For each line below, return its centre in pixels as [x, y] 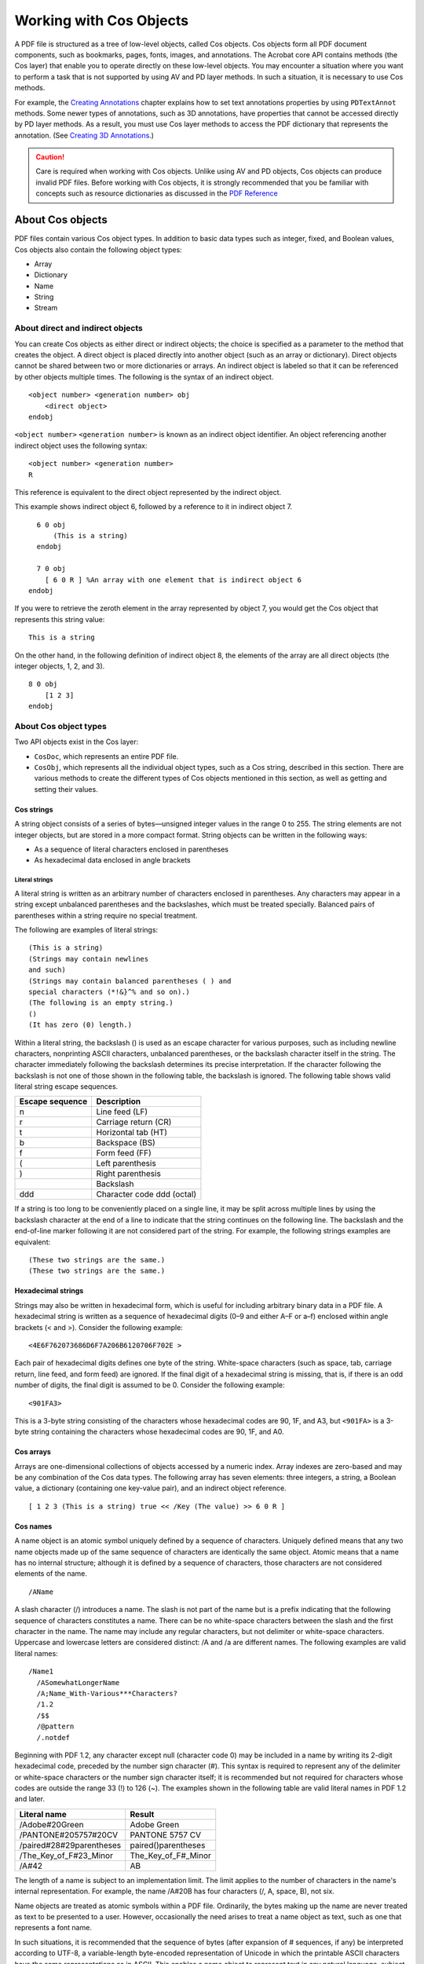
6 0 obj [51, 525]
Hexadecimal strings [49, 1291]
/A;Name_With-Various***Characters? [107, 1693]
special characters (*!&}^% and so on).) [109, 991]
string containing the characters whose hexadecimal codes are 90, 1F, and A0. [157, 1432]
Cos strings [34, 809]
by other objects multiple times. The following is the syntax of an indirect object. [144, 376]
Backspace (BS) [126, 1143]
